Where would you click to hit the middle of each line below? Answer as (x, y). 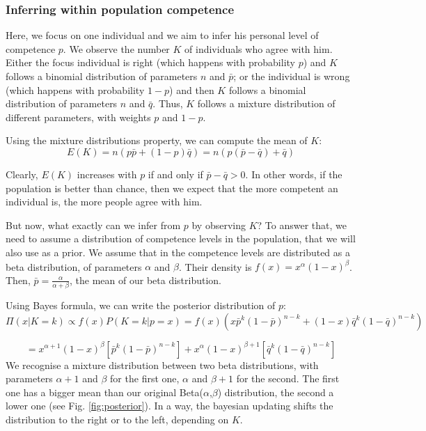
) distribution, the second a (276, 392)
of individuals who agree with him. (259, 48)
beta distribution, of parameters (74, 266)
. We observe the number (116, 48)
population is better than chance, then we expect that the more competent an (172, 188)
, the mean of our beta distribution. (146, 280)
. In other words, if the (294, 174)
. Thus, (168, 103)
